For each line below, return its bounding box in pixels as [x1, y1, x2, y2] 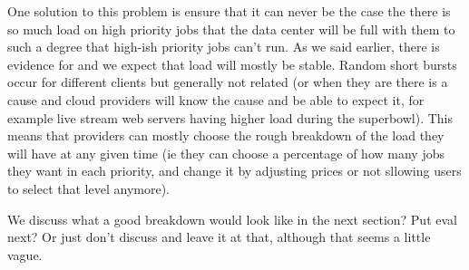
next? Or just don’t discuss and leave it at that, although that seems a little [7, 227, 431, 246]
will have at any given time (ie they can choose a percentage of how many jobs [7, 143, 445, 162]
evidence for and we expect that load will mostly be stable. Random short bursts [7, 54, 457, 73]
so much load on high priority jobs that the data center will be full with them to [7, 19, 455, 38]
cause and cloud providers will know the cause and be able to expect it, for [7, 90, 425, 109]
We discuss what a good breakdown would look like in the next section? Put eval [7, 209, 457, 228]
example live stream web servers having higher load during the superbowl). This [7, 108, 454, 127]
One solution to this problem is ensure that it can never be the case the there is [7, 2, 451, 20]
